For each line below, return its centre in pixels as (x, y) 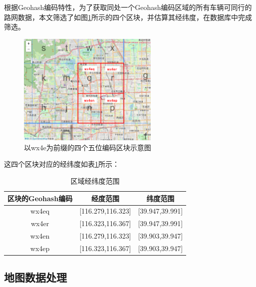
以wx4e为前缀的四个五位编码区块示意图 (88, 147)
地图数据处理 (35, 277)
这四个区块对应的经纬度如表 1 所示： (62, 164)
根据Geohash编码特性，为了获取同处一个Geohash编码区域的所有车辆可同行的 (128, 7)
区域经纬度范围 (95, 181)
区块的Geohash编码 (40, 198)
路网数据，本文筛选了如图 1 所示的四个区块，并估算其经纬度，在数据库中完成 (128, 17)
